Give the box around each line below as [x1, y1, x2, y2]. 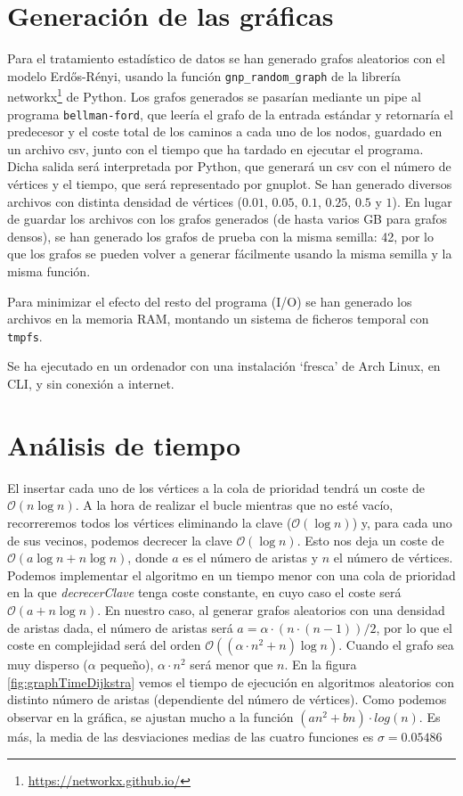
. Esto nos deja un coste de [296, 530, 444, 549]
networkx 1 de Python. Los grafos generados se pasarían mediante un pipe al [7, 85, 421, 106]
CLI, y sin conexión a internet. [7, 374, 175, 393]
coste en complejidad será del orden [7, 636, 201, 654]
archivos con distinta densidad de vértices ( [7, 192, 243, 210]
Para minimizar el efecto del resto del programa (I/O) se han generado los [7, 291, 412, 310]
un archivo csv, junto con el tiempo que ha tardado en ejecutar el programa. [7, 139, 424, 158]
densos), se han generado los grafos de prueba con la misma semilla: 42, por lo [7, 226, 434, 245]
